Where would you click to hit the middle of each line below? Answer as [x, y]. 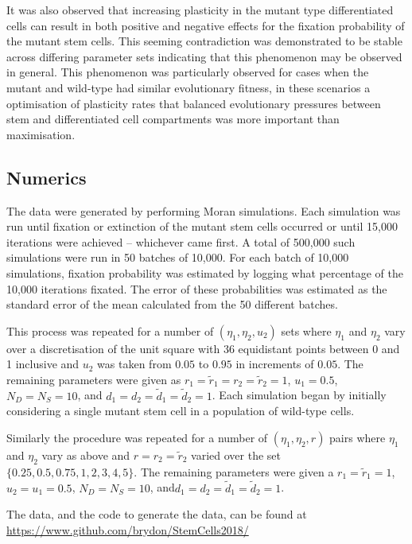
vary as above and [86, 455]
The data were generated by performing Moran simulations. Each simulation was [204, 210]
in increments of [275, 364]
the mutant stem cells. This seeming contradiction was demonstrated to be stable [204, 41]
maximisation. [41, 134]
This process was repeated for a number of [110, 330]
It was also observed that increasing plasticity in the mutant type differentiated [200, 10]
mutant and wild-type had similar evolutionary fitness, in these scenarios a [189, 87]
